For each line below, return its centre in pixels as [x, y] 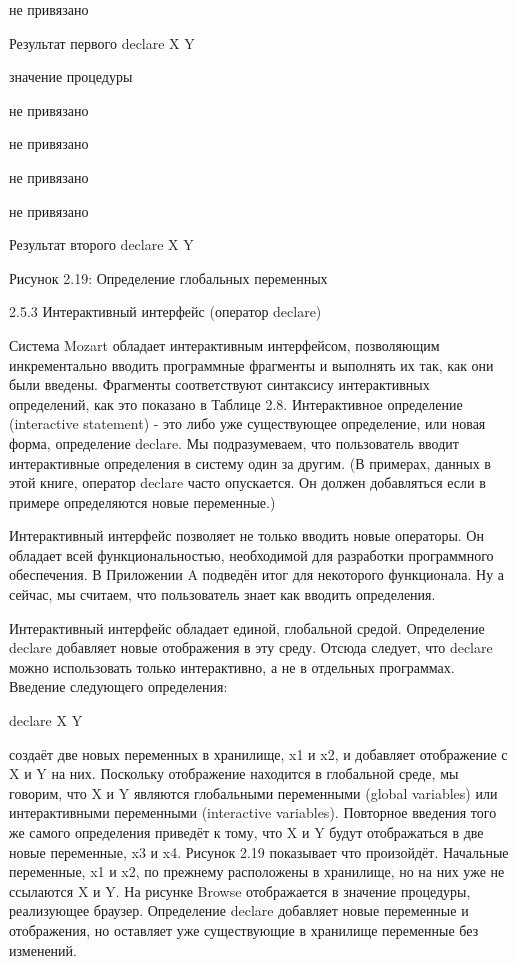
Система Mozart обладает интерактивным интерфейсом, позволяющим [224, 344]
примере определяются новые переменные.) [142, 501]
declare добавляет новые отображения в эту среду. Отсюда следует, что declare [251, 647]
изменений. [43, 949]
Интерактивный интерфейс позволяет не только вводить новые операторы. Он [246, 535]
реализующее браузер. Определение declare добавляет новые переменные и [239, 910]
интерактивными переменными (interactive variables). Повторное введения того [253, 812]
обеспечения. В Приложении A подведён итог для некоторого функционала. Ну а [257, 574]
